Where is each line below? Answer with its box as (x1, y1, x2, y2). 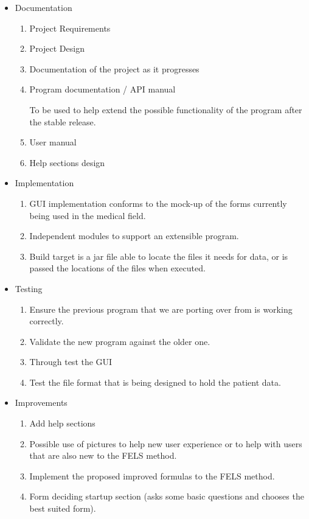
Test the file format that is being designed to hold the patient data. (29, 375, 281, 388)
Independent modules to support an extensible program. (29, 229, 239, 242)
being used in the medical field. (29, 209, 146, 221)
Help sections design (29, 156, 105, 169)
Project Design (29, 42, 85, 55)
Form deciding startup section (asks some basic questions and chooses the (29, 490, 304, 503)
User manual (29, 136, 77, 148)
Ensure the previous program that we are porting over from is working (29, 302, 293, 315)
